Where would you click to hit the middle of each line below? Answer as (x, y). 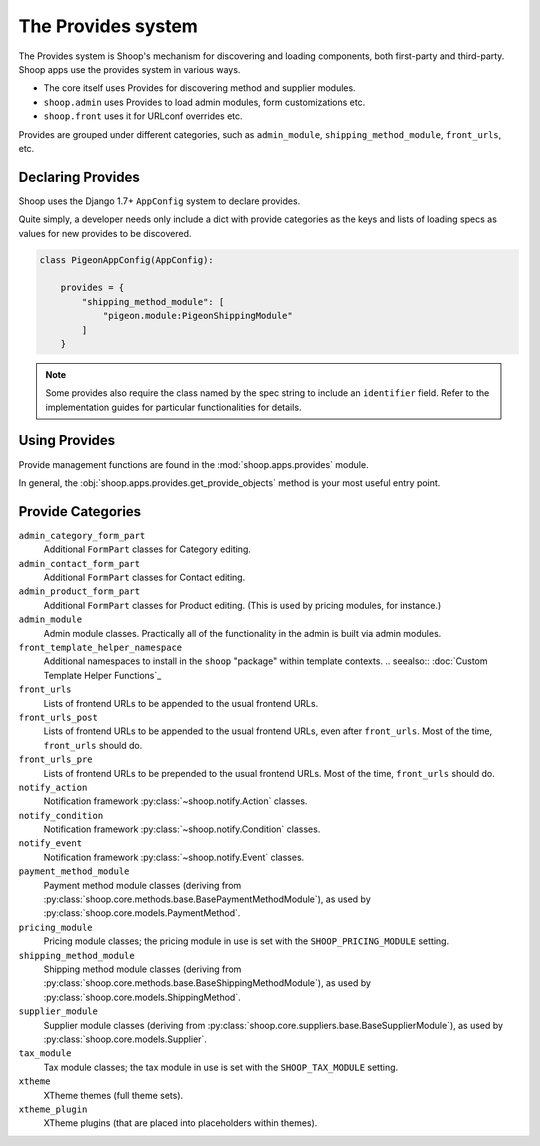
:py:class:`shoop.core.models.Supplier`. (125, 1039)
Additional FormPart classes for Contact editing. (144, 577)
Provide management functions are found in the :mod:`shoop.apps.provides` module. (193, 464)
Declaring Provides (79, 176)
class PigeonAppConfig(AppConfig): (126, 259)
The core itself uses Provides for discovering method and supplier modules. (199, 88)
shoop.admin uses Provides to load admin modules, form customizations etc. (204, 102)
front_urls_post (58, 717)
